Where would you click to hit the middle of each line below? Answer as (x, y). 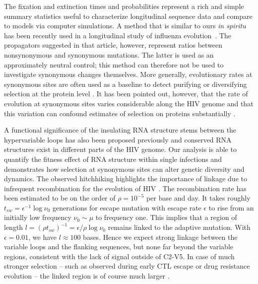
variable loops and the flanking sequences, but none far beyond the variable (119, 247)
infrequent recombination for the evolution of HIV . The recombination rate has (125, 188)
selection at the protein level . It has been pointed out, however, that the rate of (126, 94)
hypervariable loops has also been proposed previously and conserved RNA (118, 139)
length (14, 227)
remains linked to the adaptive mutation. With (179, 227)
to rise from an (231, 207)
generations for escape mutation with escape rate (127, 207)
